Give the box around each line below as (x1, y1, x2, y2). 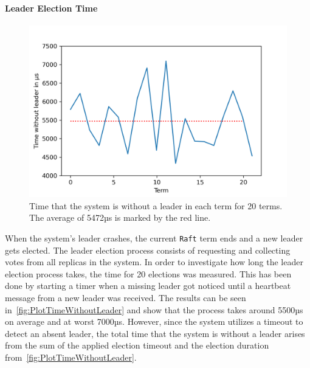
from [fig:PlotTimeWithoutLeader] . (5, 350, 137, 363)
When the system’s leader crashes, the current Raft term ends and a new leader (5, 231, 303, 244)
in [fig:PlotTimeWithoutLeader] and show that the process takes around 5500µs (5, 303, 303, 316)
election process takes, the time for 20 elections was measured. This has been (5, 267, 292, 280)
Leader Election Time (5, 1, 98, 14)
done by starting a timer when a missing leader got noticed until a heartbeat (5, 279, 291, 292)
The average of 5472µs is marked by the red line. (29, 211, 211, 224)
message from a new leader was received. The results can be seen (5, 291, 246, 304)
